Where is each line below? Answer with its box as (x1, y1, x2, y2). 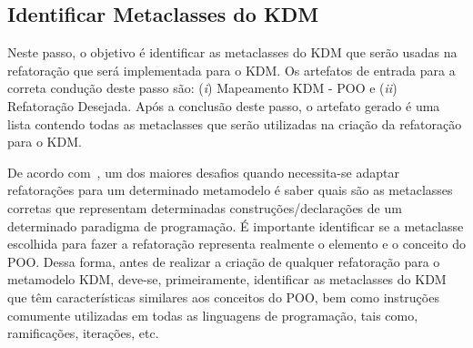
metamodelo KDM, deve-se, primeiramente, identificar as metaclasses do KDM (7, 270, 447, 289)
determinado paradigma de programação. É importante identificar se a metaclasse (7, 216, 464, 235)
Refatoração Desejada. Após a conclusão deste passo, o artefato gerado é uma (7, 96, 440, 115)
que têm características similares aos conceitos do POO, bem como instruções (7, 287, 439, 306)
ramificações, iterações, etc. (7, 323, 159, 343)
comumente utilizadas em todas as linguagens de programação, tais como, (7, 305, 418, 324)
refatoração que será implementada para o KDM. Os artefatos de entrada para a (7, 60, 456, 79)
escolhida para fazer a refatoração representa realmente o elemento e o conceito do (7, 234, 466, 253)
